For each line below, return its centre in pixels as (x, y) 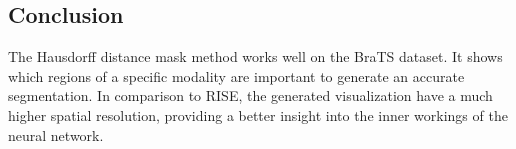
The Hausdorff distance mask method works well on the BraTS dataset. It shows (255, 56)
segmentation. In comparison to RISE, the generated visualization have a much (250, 95)
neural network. (56, 134)
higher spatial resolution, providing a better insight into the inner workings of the (258, 114)
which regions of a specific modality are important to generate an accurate (236, 75)
